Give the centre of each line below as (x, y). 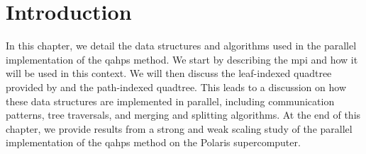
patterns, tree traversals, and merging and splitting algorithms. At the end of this (183, 115)
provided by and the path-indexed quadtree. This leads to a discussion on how (176, 87)
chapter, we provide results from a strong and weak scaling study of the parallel (179, 128)
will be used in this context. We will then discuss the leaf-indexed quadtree (169, 73)
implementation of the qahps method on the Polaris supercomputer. (153, 142)
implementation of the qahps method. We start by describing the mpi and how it (182, 59)
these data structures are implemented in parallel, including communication (170, 101)
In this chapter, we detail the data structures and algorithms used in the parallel (181, 46)
